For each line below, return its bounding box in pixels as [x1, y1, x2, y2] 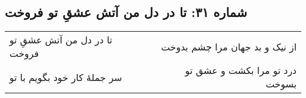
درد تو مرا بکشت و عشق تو [185, 63, 297, 77]
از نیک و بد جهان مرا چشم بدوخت [161, 39, 297, 53]
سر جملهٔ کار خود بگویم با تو [9, 70, 122, 84]
